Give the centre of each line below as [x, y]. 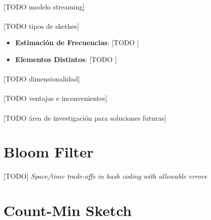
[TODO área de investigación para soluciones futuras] [85, 117]
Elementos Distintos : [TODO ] [66, 59]
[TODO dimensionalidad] [42, 79]
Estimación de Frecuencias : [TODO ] [77, 42]
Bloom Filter [49, 152]
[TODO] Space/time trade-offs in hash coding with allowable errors [105, 176]
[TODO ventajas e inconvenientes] [55, 98]
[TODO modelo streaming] [44, 6]
